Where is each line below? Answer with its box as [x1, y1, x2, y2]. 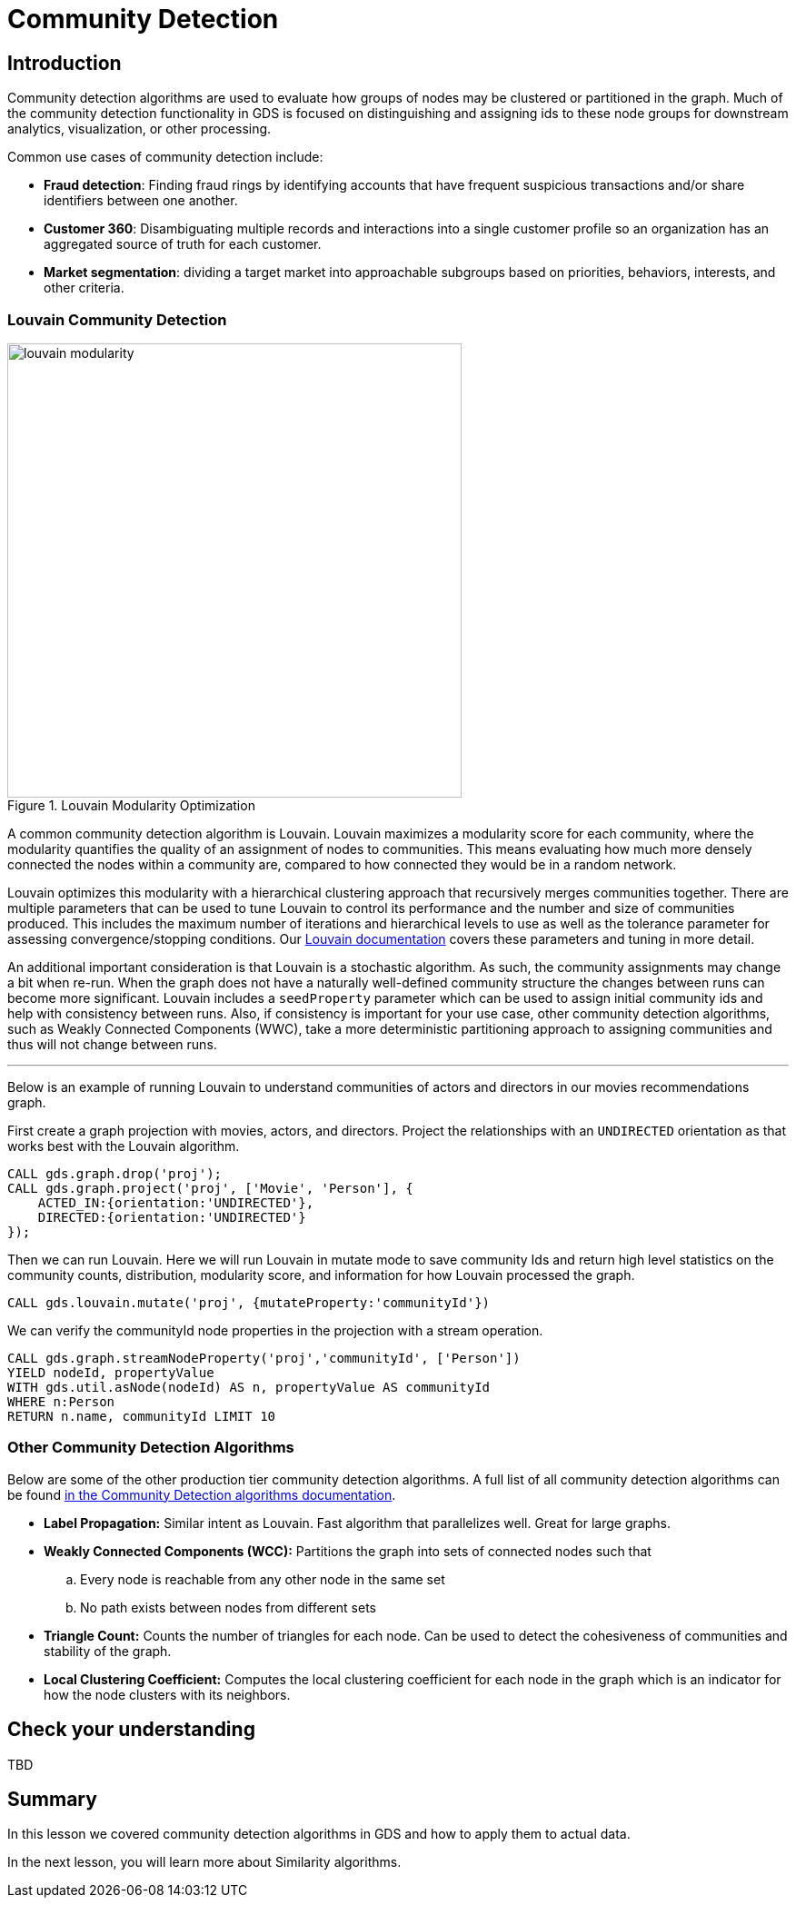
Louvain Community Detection [7, 310, 227, 329]
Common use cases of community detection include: [7, 149, 323, 165]
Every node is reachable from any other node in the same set [80, 1571, 445, 1587]
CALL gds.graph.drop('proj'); [7, 1166, 223, 1181]
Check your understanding [7, 1718, 255, 1741]
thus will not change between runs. [7, 1036, 217, 1052]
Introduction [7, 51, 122, 74]
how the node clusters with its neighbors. [44, 1686, 291, 1702]
